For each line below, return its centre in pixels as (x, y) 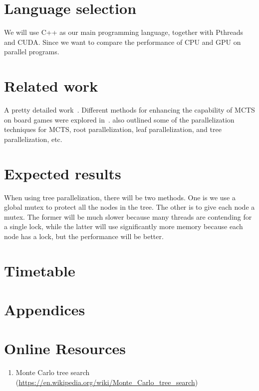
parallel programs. (32, 52)
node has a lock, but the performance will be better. (84, 236)
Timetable (40, 270)
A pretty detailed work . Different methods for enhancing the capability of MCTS (129, 110)
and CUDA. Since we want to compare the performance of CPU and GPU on (123, 42)
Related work (51, 86)
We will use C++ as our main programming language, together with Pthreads (124, 32)
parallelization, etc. (33, 139)
